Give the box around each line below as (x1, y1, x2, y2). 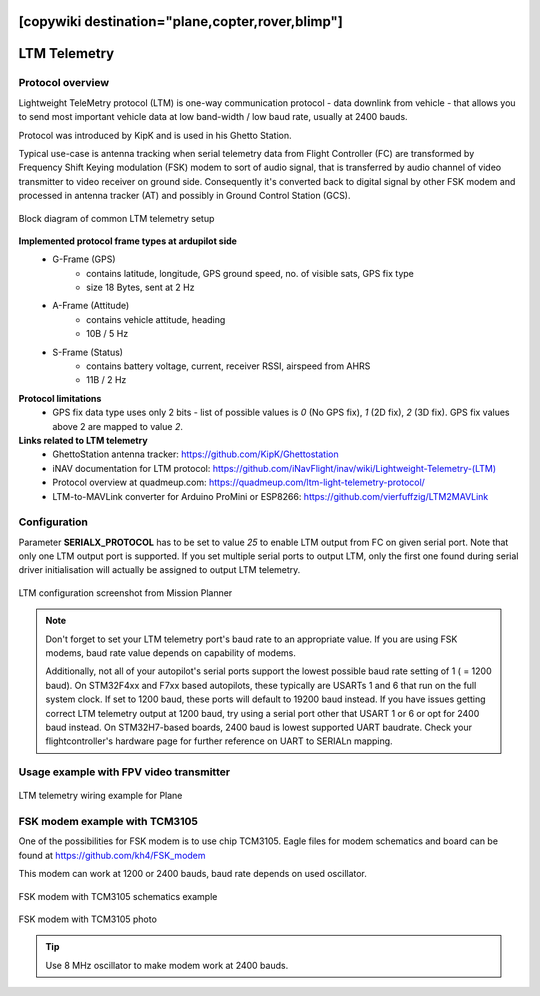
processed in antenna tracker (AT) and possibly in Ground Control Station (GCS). (18, 190, 351, 202)
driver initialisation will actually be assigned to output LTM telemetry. (18, 564, 301, 576)
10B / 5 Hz (86, 328, 129, 340)
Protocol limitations (18, 392, 102, 404)
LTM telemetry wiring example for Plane (18, 790, 183, 802)
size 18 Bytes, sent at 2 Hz (86, 281, 195, 294)
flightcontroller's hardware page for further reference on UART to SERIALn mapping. (45, 735, 394, 747)
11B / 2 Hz (86, 374, 127, 386)
